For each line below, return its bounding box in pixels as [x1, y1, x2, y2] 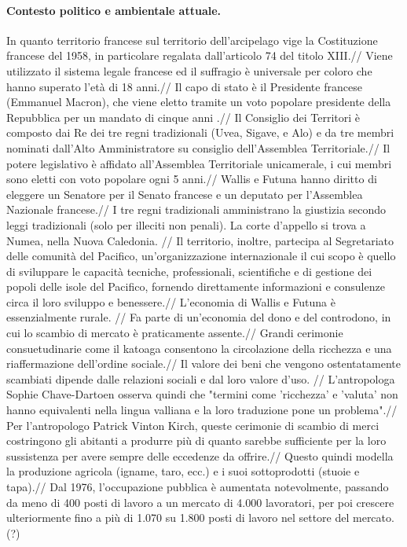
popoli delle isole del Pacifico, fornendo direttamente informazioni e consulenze [6, 278, 385, 295]
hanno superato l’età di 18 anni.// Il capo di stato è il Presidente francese [6, 78, 362, 94]
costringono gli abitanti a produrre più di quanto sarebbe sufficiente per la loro [6, 432, 387, 449]
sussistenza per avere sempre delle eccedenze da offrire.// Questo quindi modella [6, 447, 394, 464]
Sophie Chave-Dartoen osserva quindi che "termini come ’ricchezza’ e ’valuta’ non [6, 386, 398, 402]
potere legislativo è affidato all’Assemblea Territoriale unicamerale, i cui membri [6, 155, 392, 171]
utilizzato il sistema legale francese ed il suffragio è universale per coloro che [6, 62, 372, 79]
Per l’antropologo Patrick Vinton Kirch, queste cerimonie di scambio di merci [6, 417, 379, 433]
